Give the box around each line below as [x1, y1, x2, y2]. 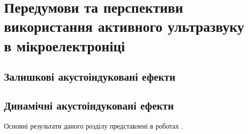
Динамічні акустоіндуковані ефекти [4, 97, 174, 112]
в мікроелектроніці [4, 35, 125, 55]
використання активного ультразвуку [4, 16, 244, 36]
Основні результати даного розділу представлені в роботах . [4, 120, 183, 131]
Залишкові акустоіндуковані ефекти [4, 69, 176, 84]
